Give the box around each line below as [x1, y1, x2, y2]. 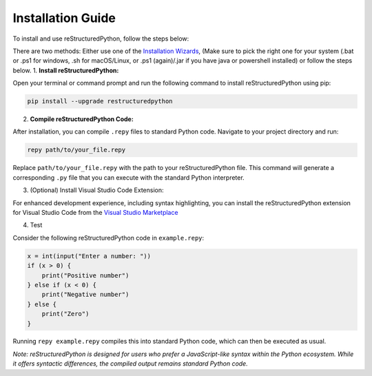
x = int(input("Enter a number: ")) [27, 252, 152, 260]
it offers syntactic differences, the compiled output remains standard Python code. [12, 359, 248, 368]
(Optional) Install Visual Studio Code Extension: [30, 186, 164, 194]
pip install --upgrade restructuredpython [27, 97, 173, 105]
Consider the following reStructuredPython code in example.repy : [12, 233, 205, 242]
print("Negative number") [41, 291, 130, 299]
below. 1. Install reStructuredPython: [12, 66, 119, 74]
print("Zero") [41, 310, 90, 318]
